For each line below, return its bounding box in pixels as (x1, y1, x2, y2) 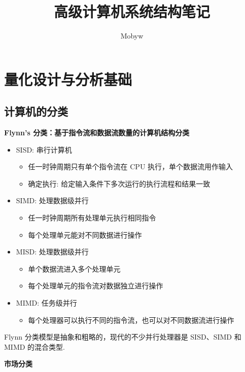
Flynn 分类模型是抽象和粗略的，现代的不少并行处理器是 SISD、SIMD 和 (4, 331, 241, 342)
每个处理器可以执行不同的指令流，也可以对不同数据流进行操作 (28, 314, 234, 325)
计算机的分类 (4, 103, 68, 119)
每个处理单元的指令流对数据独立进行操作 (28, 280, 163, 291)
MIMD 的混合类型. (4, 341, 65, 352)
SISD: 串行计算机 (16, 144, 72, 155)
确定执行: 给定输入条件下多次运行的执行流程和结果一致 (28, 178, 211, 189)
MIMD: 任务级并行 (16, 297, 77, 308)
